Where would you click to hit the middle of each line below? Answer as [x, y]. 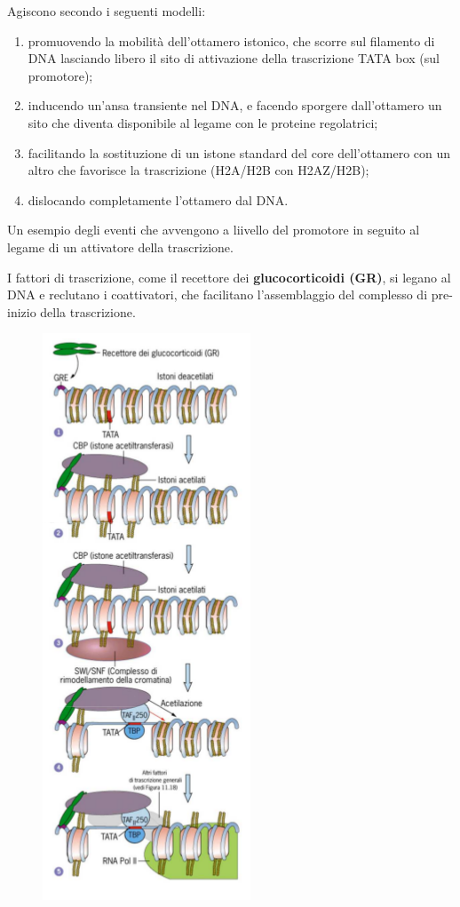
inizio [22, 311]
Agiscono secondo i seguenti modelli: [107, 11]
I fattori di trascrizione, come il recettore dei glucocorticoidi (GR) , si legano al [229, 277]
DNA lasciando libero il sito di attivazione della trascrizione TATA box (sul [234, 58]
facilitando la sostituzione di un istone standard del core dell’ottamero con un [239, 152]
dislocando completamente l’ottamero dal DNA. [158, 199]
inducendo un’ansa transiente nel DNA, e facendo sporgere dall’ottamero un [235, 105]
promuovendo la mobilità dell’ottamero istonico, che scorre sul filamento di [231, 40]
